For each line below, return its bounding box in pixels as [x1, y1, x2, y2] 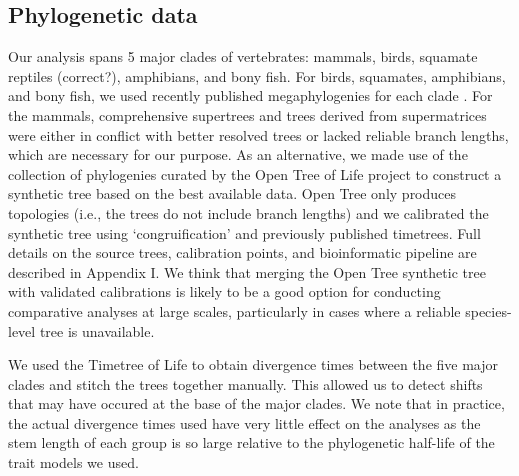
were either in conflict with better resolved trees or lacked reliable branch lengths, [8, 124, 509, 145]
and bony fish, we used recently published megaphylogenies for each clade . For [8, 85, 493, 106]
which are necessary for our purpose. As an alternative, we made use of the [8, 144, 468, 165]
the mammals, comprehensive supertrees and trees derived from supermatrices [8, 104, 487, 125]
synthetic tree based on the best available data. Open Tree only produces [8, 183, 457, 204]
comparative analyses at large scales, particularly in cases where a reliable [8, 300, 461, 321]
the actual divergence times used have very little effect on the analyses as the [8, 412, 481, 433]
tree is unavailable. [39, 320, 155, 341]
